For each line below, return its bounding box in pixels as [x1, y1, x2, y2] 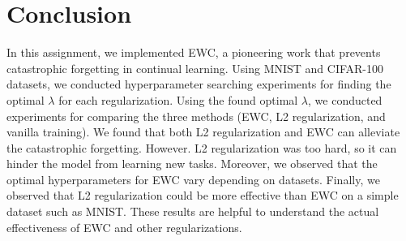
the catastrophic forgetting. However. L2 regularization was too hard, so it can [6, 139, 397, 156]
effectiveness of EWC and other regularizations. [6, 218, 242, 235]
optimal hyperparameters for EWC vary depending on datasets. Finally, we [6, 170, 380, 187]
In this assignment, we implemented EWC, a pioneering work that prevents [6, 44, 381, 61]
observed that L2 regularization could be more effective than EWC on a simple [6, 187, 399, 204]
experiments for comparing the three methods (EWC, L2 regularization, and [6, 107, 386, 124]
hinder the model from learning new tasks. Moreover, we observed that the [6, 155, 378, 172]
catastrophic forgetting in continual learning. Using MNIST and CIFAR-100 [6, 59, 384, 76]
